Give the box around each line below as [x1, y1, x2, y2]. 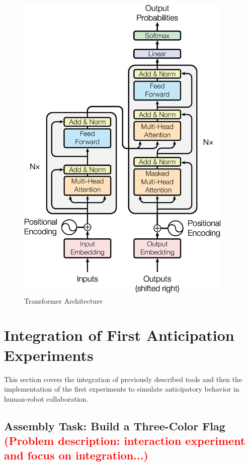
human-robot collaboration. [4, 393, 89, 404]
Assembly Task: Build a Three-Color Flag [4, 418, 225, 433]
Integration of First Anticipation [4, 325, 234, 345]
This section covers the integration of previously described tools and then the [4, 374, 242, 384]
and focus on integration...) [4, 447, 148, 463]
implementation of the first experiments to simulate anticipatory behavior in [4, 384, 239, 394]
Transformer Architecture [24, 295, 103, 306]
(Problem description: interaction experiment [4, 433, 245, 448]
